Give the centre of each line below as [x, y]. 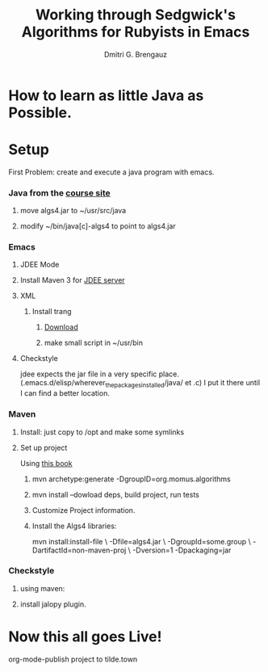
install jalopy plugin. [53, 604]
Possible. [40, 113]
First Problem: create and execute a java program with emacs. [111, 172]
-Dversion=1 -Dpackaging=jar [182, 550]
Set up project [44, 447]
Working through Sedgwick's [136, 15]
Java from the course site [59, 193]
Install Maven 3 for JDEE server [72, 280]
